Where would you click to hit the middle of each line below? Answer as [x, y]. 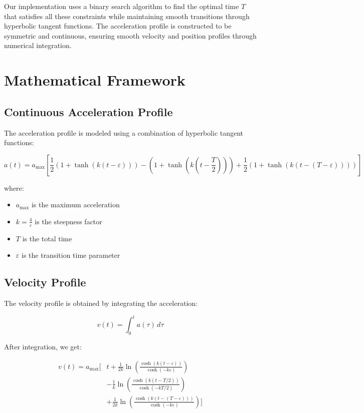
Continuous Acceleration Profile [88, 111]
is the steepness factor [68, 221]
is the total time [47, 238]
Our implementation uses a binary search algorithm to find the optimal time [122, 6]
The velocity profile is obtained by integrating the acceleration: [101, 303]
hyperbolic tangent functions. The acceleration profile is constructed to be [118, 26]
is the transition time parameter [71, 255]
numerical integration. [38, 45]
